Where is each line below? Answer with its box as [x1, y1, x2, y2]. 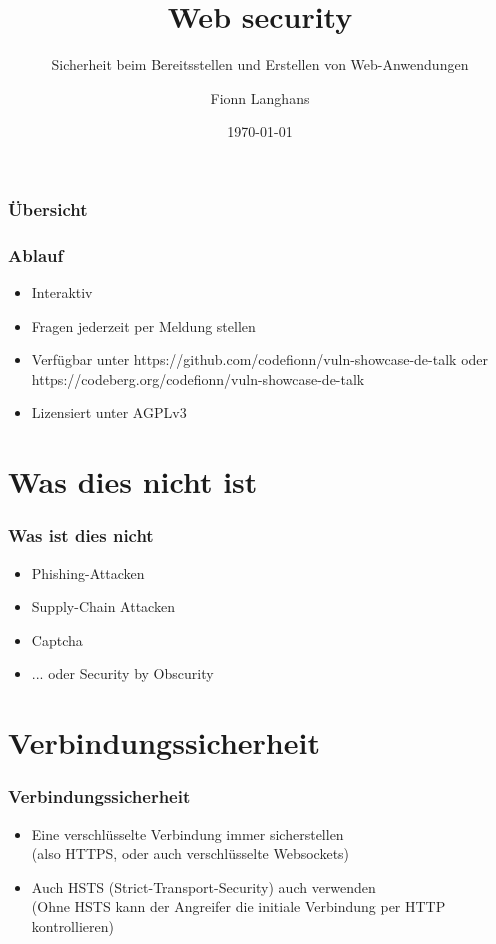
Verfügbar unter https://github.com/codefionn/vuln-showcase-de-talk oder [31, 349, 489, 370]
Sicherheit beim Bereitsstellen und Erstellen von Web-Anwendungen [51, 54, 469, 75]
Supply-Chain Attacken [31, 596, 175, 617]
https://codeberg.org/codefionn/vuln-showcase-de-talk [31, 368, 365, 389]
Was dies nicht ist [8, 461, 258, 502]
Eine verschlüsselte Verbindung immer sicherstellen [31, 823, 344, 844]
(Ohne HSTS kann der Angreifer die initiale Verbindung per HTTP [31, 896, 446, 917]
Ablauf [8, 242, 64, 267]
